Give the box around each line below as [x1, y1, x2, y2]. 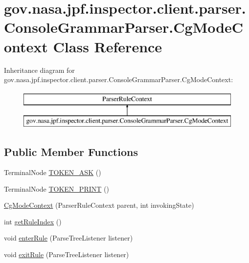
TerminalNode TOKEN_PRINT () [4, 183, 109, 194]
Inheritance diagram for [4, 65, 75, 75]
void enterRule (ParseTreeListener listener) [4, 233, 133, 243]
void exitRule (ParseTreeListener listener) [4, 249, 129, 260]
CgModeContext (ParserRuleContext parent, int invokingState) [4, 200, 194, 210]
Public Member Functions [4, 144, 138, 159]
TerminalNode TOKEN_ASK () [4, 167, 101, 177]
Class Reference [53, 36, 162, 56]
